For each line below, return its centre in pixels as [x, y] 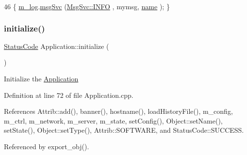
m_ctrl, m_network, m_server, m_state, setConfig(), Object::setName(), [113, 120]
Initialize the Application [41, 78]
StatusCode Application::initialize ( [57, 46]
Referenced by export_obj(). [47, 146]
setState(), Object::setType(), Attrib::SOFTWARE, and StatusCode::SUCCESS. [124, 130]
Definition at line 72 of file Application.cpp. [69, 95]
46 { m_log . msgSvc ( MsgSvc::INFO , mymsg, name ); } [87, 6]
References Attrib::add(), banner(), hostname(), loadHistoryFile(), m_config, [118, 111]
